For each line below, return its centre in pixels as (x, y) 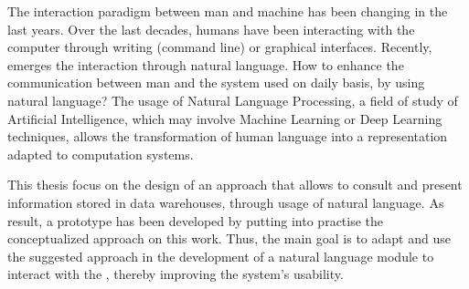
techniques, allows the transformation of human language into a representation (228, 136)
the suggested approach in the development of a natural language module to (221, 256)
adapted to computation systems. (101, 154)
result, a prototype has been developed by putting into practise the (196, 220)
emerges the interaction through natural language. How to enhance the (206, 64)
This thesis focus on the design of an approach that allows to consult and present (235, 185)
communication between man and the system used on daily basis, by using (216, 83)
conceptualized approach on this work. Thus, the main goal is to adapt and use (229, 238)
